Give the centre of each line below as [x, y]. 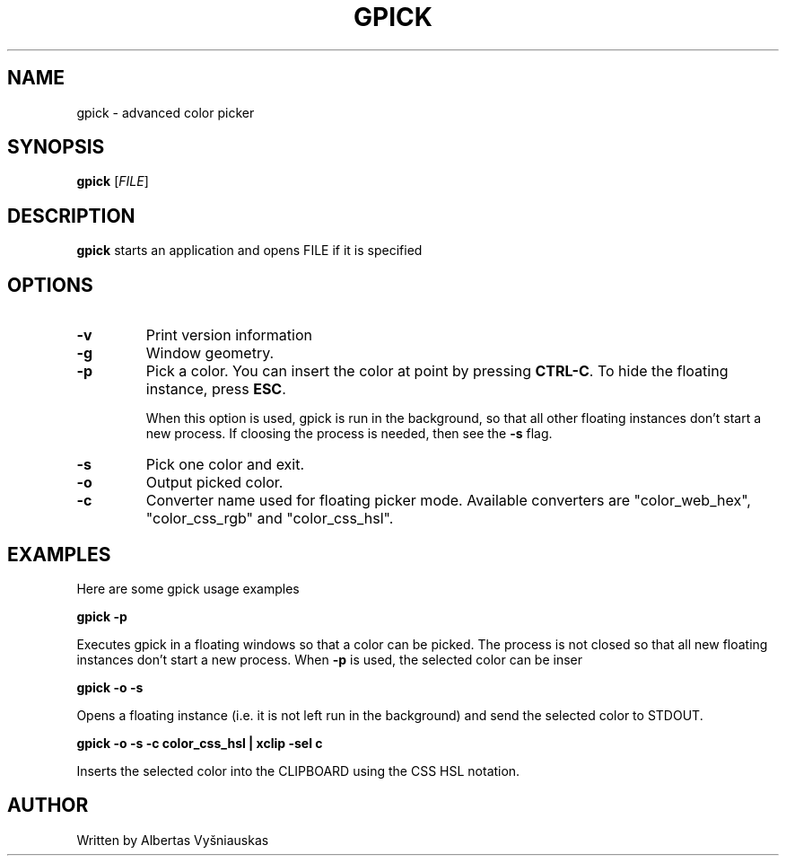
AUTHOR [48, 806]
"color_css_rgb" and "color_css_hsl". [270, 519]
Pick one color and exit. [225, 465]
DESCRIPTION [71, 216]
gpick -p [102, 616]
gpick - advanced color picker [166, 112]
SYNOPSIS [56, 147]
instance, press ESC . [216, 389]
